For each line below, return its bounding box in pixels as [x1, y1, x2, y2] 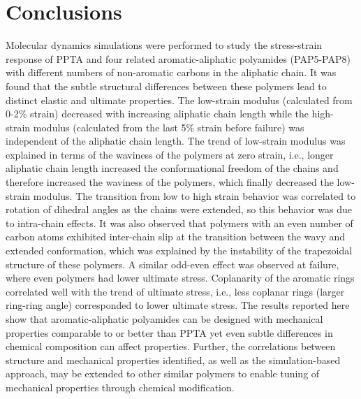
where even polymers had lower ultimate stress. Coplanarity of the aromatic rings [6, 270, 355, 285]
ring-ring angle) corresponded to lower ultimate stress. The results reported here [6, 298, 350, 312]
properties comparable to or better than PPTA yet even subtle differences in [6, 325, 333, 340]
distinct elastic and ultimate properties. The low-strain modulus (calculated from [6, 92, 353, 107]
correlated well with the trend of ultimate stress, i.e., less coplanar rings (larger [6, 284, 345, 298]
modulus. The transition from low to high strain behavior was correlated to [33, 188, 356, 203]
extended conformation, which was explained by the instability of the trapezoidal [6, 243, 353, 258]
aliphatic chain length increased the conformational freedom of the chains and [6, 161, 339, 175]
